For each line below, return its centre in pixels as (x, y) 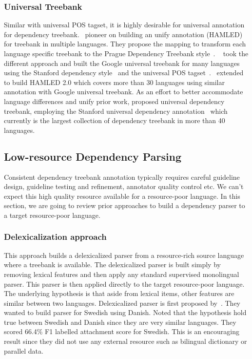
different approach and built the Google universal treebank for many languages (122, 63)
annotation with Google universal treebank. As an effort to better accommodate (124, 92)
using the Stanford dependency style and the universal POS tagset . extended (124, 73)
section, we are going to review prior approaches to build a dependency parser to (125, 205)
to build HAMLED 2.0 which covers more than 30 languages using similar (114, 82)
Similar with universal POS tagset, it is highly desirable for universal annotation (124, 25)
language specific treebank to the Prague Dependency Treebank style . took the (126, 53)
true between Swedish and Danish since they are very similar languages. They (120, 322)
